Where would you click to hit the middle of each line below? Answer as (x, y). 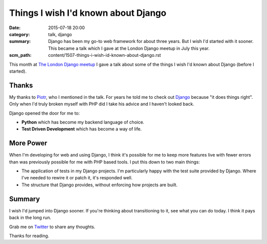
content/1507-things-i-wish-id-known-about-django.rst (105, 55)
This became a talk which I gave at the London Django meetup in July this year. (129, 48)
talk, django (60, 34)
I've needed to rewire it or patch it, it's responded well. (77, 178)
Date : (15, 28)
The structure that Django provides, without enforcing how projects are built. (100, 185)
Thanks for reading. (29, 236)
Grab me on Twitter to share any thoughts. (52, 227)
